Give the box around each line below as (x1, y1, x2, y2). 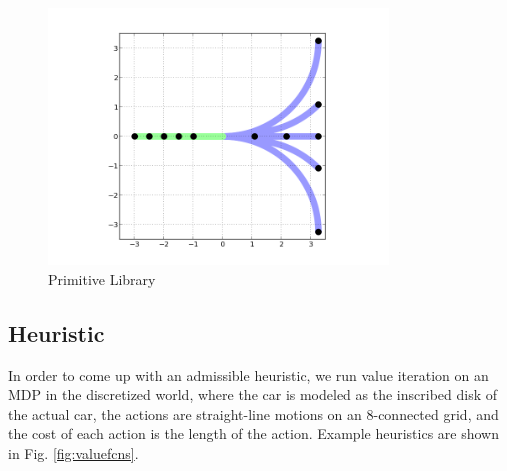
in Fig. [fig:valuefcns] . (8, 443, 139, 464)
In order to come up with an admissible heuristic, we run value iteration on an (8, 364, 489, 385)
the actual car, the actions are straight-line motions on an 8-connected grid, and (8, 403, 499, 424)
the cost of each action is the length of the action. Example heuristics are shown (8, 423, 500, 444)
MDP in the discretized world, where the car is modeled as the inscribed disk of (8, 384, 498, 405)
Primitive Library (48, 268, 156, 289)
